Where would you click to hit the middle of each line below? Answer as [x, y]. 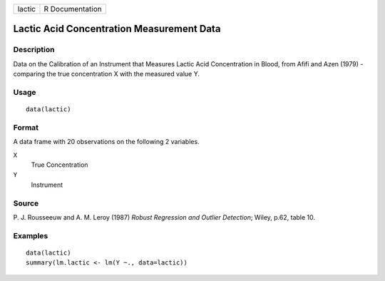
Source [26, 203]
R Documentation [73, 9]
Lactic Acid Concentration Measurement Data [117, 29]
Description [34, 50]
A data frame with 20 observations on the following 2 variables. [106, 142]
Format [26, 127]
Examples [31, 235]
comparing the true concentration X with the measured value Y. [106, 74]
